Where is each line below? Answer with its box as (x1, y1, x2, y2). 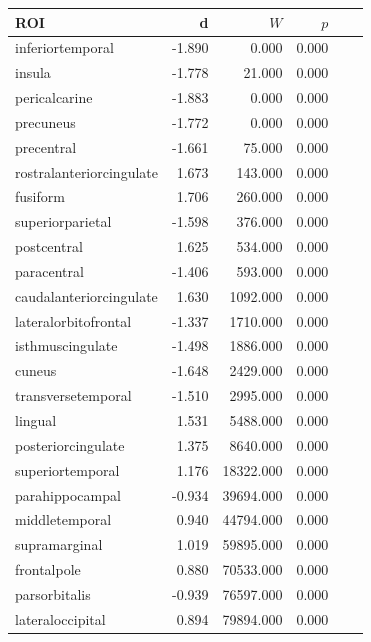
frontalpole (15, 559, 81, 580)
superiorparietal (15, 211, 112, 232)
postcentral (15, 236, 83, 257)
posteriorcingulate (15, 434, 125, 455)
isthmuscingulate (15, 335, 118, 356)
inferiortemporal (15, 37, 114, 58)
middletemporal (15, 509, 112, 530)
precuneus (15, 111, 76, 132)
